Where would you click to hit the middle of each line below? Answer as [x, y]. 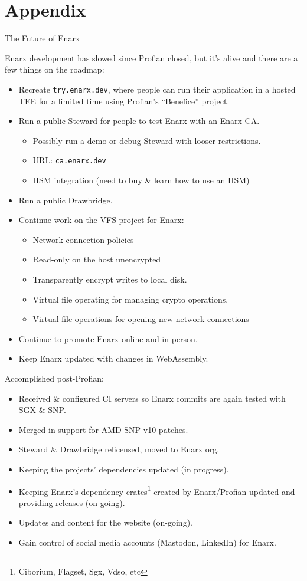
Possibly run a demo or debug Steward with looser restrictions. [147, 140]
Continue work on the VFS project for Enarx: [101, 220]
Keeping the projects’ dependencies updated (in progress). [124, 469]
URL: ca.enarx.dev [69, 160]
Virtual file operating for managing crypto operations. [130, 299]
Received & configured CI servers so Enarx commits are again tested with [152, 398]
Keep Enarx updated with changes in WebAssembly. [113, 358]
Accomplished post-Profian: [55, 378]
